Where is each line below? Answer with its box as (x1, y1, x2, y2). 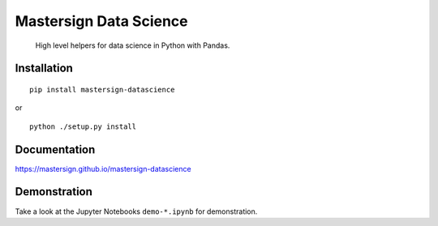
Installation (15, 62, 73, 75)
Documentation (15, 143, 96, 156)
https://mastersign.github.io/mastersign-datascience (15, 164, 191, 173)
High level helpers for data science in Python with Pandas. (35, 41, 230, 50)
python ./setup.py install (29, 122, 137, 131)
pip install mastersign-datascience (29, 85, 175, 94)
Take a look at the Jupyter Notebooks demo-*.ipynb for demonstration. (15, 207, 258, 216)
